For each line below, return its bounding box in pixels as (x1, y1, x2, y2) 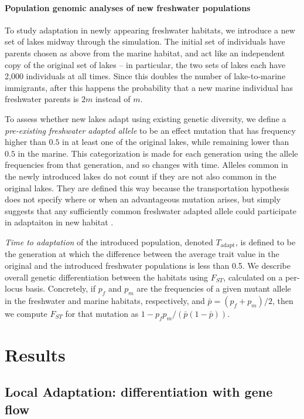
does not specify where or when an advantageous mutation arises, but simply (5, 193, 281, 205)
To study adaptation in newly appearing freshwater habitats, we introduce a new (5, 23, 295, 36)
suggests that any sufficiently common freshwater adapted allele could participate (5, 204, 296, 217)
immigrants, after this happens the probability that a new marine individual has (5, 81, 293, 93)
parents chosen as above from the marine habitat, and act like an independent (5, 46, 285, 59)
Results (5, 342, 66, 366)
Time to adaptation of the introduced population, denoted (5, 235, 213, 248)
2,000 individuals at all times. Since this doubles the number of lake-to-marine (5, 70, 286, 82)
